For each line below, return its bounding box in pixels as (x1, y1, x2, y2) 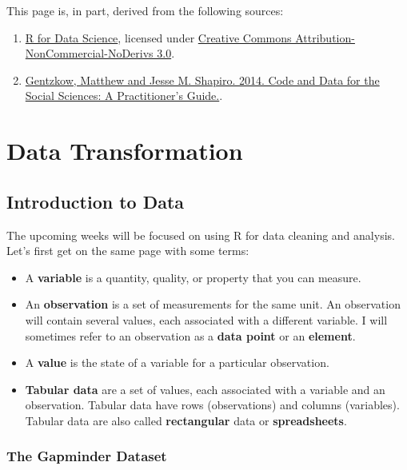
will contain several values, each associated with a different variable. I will (25, 311, 388, 328)
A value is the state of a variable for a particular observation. (25, 354, 329, 371)
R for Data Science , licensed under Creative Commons (25, 29, 292, 46)
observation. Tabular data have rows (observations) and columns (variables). (25, 396, 400, 413)
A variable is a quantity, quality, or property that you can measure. (25, 269, 361, 285)
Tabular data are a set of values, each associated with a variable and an (25, 380, 385, 397)
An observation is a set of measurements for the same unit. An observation (25, 296, 401, 313)
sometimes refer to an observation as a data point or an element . (25, 327, 356, 344)
